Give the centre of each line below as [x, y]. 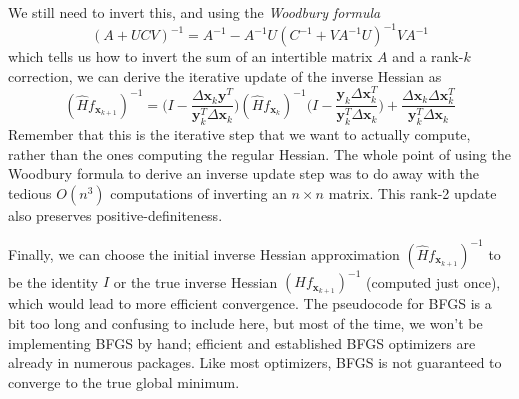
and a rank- [428, 56]
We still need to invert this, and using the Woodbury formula [194, 12]
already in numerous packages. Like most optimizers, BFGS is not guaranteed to [255, 362]
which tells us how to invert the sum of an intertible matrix [190, 56]
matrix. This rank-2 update [412, 192]
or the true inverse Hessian [195, 281]
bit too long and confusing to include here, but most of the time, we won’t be [245, 322]
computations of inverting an [198, 192]
